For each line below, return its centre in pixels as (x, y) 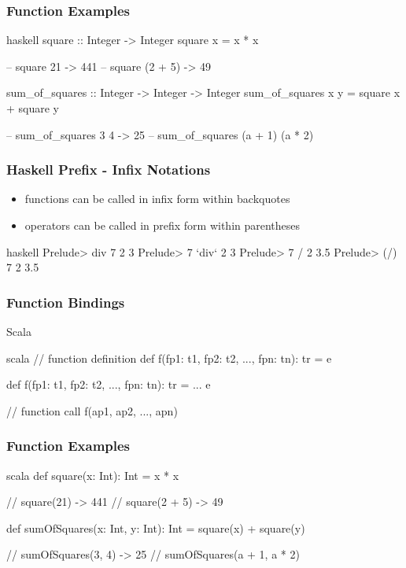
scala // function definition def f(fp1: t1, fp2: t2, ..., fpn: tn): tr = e (169, 358)
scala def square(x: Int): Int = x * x (93, 475)
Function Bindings (66, 302)
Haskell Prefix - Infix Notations (109, 170)
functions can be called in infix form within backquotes (157, 199)
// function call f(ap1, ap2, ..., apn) (92, 410)
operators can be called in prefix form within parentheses (162, 225)
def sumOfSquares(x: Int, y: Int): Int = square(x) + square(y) (156, 527)
